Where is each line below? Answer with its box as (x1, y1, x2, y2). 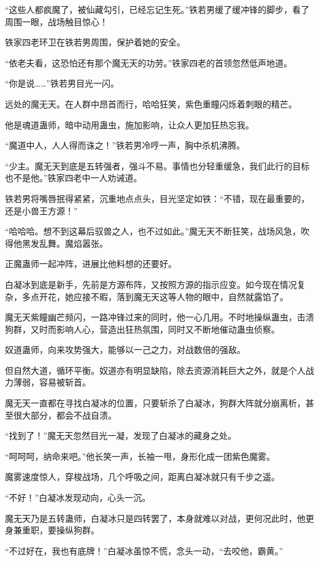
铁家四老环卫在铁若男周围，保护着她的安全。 (5, 36, 185, 48)
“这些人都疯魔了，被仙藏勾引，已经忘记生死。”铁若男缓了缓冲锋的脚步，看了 (5, 3, 310, 15)
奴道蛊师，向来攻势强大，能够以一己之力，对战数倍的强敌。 (5, 343, 245, 356)
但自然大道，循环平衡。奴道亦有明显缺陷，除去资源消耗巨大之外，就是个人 (5, 363, 306, 376)
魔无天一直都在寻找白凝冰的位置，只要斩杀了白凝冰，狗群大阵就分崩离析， (5, 397, 306, 409)
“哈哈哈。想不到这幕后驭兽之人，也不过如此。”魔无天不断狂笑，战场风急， (5, 225, 301, 238)
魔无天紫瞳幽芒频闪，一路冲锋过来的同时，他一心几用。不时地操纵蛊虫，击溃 (5, 311, 314, 323)
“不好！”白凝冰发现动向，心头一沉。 (5, 491, 151, 504)
